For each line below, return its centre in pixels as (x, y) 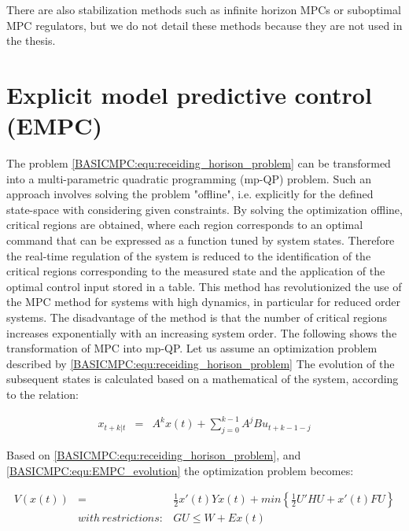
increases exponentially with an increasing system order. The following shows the (202, 332)
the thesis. (31, 41)
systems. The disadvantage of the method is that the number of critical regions (197, 317)
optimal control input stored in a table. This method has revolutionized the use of (204, 286)
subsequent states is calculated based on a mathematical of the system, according (203, 379)
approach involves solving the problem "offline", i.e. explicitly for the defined (190, 194)
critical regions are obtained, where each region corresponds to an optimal (185, 225)
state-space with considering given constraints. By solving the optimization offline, (204, 209)
